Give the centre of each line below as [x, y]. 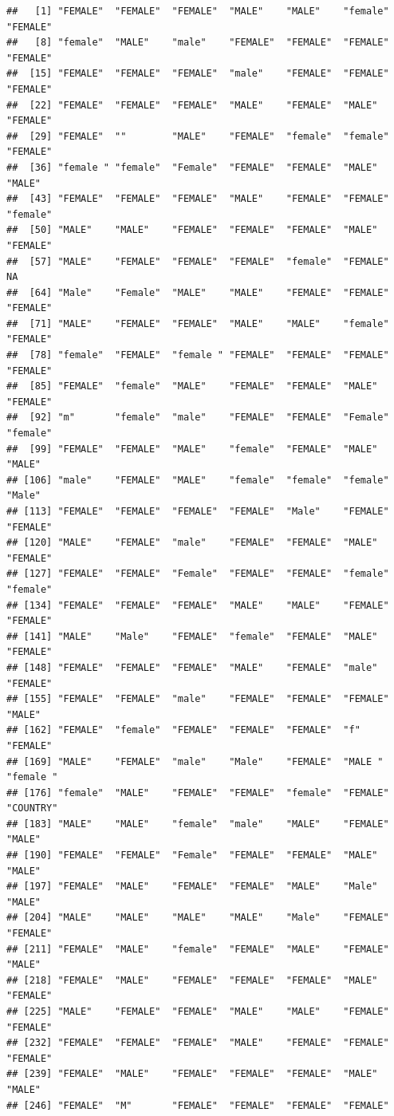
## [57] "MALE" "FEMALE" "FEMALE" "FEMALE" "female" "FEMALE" [198, 261]
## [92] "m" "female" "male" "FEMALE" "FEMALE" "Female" [198, 418]
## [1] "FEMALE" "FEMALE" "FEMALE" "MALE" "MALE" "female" [198, 11]
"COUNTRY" [32, 808]
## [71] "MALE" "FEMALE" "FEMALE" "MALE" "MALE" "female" [198, 323]
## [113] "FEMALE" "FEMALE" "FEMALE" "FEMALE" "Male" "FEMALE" [198, 511]
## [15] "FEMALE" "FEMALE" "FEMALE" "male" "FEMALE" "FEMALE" [198, 74]
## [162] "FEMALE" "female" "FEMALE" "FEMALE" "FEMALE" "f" [183, 730]
